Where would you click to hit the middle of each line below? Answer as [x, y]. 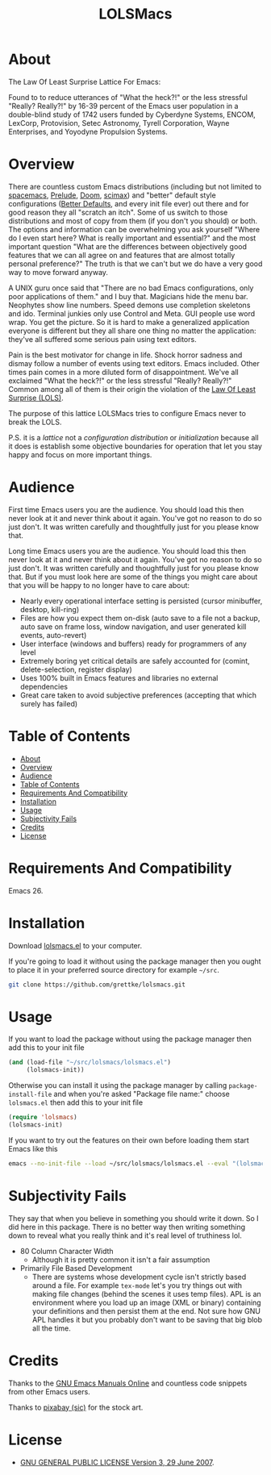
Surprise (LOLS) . [36, 398]
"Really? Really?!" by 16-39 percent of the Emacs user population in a [123, 106]
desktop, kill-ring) [50, 609]
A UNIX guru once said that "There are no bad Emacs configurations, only [131, 288]
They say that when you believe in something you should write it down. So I [134, 1218]
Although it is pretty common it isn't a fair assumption [121, 1260]
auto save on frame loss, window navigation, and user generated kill [133, 627]
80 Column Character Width [67, 1251]
